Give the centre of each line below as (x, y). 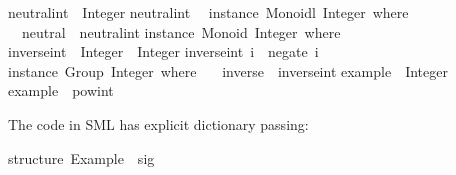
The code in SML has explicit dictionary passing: (158, 123)
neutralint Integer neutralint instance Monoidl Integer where (208, 12)
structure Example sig (81, 157)
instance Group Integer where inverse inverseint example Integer (228, 70)
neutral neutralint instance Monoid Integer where (181, 31)
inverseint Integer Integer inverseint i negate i (163, 51)
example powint (61, 90)
